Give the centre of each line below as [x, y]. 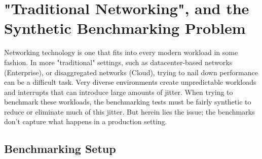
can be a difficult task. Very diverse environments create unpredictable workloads [130, 82]
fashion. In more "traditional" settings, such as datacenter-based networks [118, 62]
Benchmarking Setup [60, 149]
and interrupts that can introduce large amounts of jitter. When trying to [119, 92]
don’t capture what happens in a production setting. [86, 121]
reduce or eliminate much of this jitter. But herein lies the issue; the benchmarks [129, 111]
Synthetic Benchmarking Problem [125, 28]
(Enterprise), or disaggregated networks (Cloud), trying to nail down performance [131, 72]
